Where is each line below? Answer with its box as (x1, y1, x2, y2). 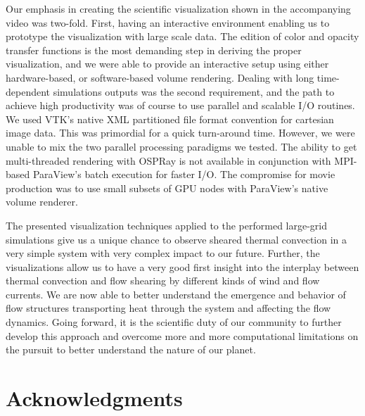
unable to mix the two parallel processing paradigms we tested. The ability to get (6, 139, 357, 153)
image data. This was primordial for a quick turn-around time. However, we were (6, 125, 355, 140)
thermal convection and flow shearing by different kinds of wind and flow (6, 273, 320, 288)
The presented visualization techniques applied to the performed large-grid (6, 218, 328, 232)
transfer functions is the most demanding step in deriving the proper (6, 42, 302, 57)
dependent (6, 84, 51, 99)
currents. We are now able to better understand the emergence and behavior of (6, 286, 346, 301)
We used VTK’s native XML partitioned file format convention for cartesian (6, 111, 334, 126)
